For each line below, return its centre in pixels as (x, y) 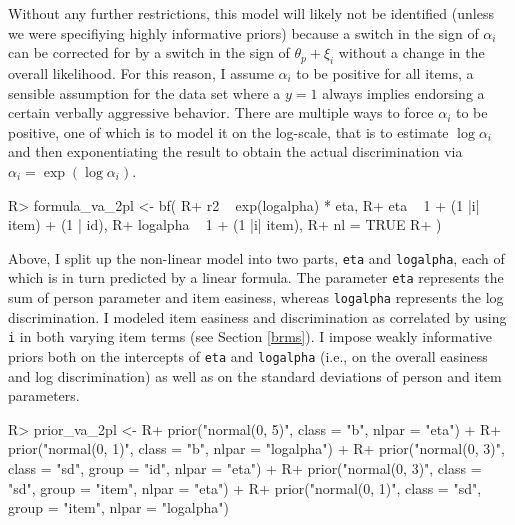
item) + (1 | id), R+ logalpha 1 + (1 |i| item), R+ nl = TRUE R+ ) (225, 224)
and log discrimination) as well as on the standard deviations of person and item (255, 375)
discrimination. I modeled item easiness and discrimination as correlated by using (257, 316)
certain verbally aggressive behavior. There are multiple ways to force (221, 112)
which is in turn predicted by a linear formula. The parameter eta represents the (256, 277)
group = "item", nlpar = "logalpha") (118, 507)
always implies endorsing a (403, 92)
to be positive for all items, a (385, 72)
